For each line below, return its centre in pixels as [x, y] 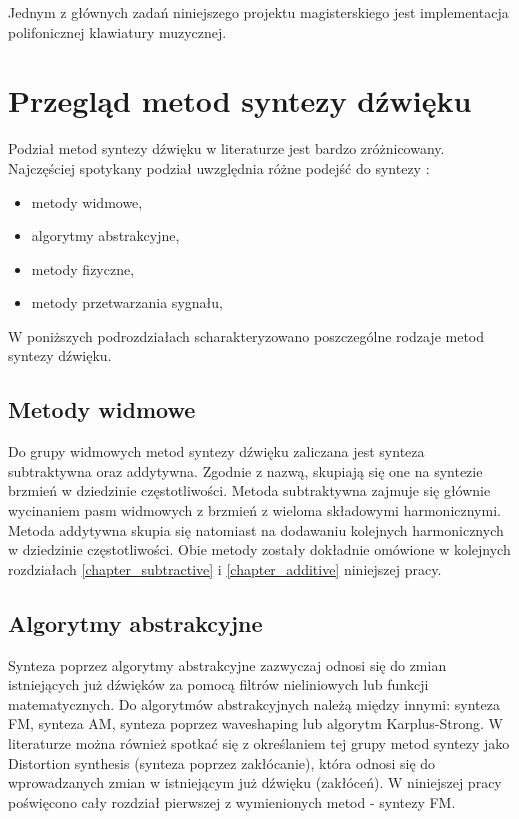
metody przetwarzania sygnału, [127, 302]
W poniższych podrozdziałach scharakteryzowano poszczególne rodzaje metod [246, 335]
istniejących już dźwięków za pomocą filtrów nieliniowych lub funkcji [218, 684]
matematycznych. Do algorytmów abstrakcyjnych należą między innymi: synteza [254, 703]
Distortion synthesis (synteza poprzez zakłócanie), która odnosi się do [222, 762]
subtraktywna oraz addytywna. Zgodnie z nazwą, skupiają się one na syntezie [245, 470]
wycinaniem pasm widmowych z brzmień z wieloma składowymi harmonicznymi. [254, 510]
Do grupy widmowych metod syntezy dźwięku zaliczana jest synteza [216, 451]
